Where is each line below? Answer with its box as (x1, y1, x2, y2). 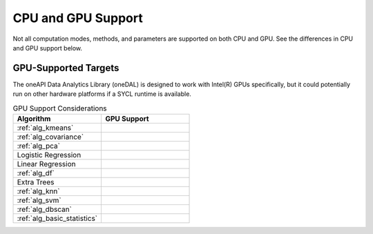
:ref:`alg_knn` (17, 186, 60, 196)
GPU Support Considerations (12, 104, 107, 113)
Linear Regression (17, 159, 76, 168)
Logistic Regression (17, 150, 82, 159)
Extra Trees (17, 177, 55, 186)
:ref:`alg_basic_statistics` (17, 214, 98, 223)
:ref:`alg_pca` (17, 142, 60, 150)
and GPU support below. (12, 43, 83, 52)
